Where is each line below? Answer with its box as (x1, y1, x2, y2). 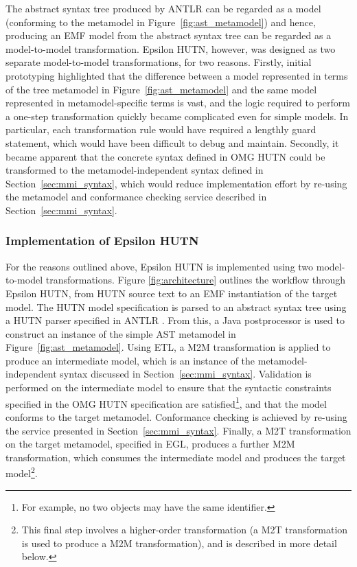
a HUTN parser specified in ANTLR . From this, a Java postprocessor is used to (5, 313, 345, 327)
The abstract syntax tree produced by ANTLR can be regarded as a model (5, 1, 321, 15)
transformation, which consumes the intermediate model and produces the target (5, 450, 346, 464)
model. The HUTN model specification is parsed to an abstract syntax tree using (5, 299, 347, 314)
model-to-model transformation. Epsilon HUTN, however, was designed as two (5, 41, 336, 56)
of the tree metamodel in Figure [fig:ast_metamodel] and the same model (5, 82, 317, 96)
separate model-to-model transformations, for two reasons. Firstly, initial (5, 55, 312, 69)
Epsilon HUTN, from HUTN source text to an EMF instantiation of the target (5, 286, 338, 300)
